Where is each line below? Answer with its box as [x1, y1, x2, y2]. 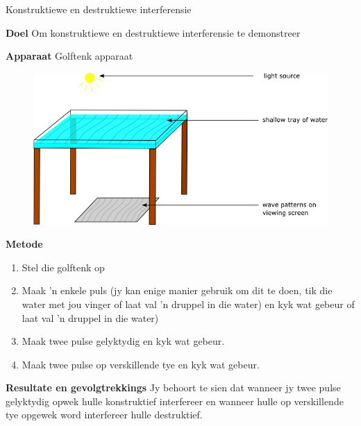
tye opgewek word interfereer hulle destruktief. [6, 407, 203, 422]
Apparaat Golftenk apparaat [6, 49, 133, 63]
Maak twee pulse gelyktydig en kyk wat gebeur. [22, 334, 225, 348]
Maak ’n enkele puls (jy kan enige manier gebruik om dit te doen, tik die [22, 283, 333, 298]
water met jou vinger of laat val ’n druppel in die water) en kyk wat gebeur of [22, 296, 355, 311]
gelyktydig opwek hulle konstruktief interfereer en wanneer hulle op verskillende [6, 393, 344, 408]
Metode [6, 237, 43, 251]
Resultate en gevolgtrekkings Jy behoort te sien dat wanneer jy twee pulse [6, 380, 341, 395]
